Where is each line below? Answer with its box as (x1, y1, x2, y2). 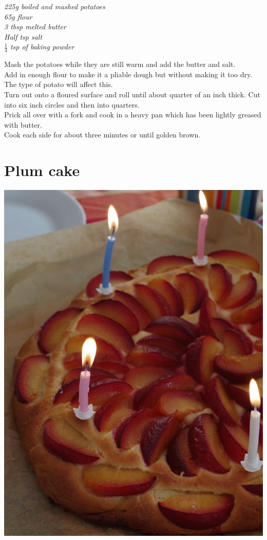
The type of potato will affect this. (4, 79, 113, 90)
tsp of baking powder (10, 41, 74, 52)
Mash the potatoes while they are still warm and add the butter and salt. (4, 59, 236, 69)
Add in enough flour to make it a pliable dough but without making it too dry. (4, 68, 253, 79)
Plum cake (4, 160, 80, 181)
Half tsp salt (4, 31, 43, 42)
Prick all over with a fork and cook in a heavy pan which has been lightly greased (4, 109, 261, 120)
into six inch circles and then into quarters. (4, 99, 140, 110)
